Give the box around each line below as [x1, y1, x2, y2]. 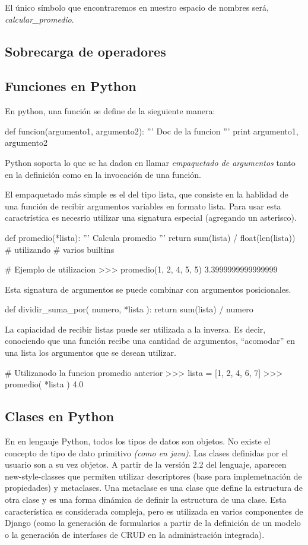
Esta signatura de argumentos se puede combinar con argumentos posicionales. [5, 283, 291, 295]
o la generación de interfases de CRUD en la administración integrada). [5, 528, 265, 540]
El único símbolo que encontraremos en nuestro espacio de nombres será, [5, 1, 269, 13]
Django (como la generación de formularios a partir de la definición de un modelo [5, 516, 301, 529]
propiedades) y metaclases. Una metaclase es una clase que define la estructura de [5, 481, 303, 494]
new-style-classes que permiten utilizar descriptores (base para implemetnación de [5, 469, 302, 482]
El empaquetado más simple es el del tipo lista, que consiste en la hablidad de [5, 188, 288, 201]
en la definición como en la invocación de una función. [5, 168, 201, 180]
